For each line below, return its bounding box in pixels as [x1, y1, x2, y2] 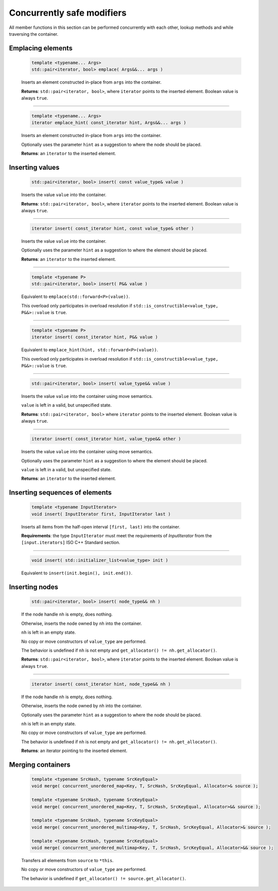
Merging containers [9, 760, 71, 769]
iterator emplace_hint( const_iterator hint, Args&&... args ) [31, 120, 187, 126]
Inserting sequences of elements [9, 488, 112, 497]
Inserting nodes [9, 583, 59, 592]
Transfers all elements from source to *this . [21, 857, 114, 863]
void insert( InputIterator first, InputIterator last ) [31, 511, 171, 517]
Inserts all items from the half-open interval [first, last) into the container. [21, 524, 180, 529]
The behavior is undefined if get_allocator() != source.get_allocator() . [21, 875, 186, 881]
